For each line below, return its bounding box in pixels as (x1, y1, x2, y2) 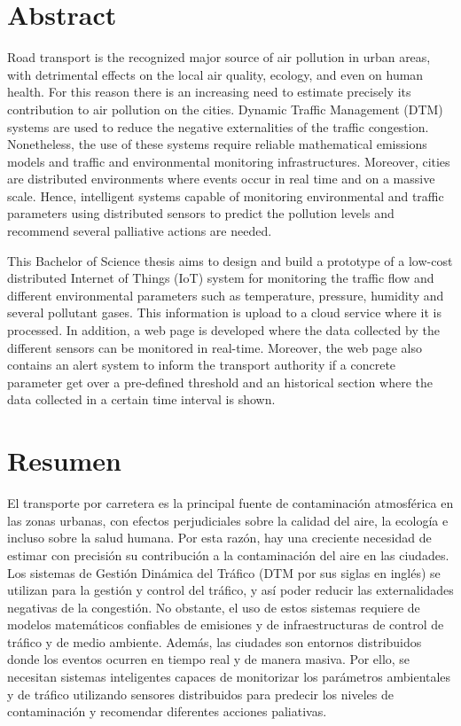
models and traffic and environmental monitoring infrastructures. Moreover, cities (7, 152, 450, 170)
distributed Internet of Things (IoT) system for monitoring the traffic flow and (7, 269, 434, 287)
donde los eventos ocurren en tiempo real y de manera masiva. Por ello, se (7, 650, 410, 668)
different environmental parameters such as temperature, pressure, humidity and (7, 285, 444, 304)
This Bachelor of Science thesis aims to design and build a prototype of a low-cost (7, 251, 453, 269)
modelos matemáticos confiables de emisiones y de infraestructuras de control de (7, 615, 444, 634)
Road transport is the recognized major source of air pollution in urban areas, (7, 48, 431, 66)
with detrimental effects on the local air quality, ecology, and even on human (7, 65, 424, 83)
